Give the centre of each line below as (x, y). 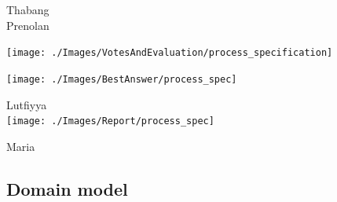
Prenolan (28, 25)
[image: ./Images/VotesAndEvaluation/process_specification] (170, 53)
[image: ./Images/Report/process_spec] (110, 121)
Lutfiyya (27, 104)
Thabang (28, 9)
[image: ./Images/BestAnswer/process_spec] (122, 79)
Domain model (67, 188)
